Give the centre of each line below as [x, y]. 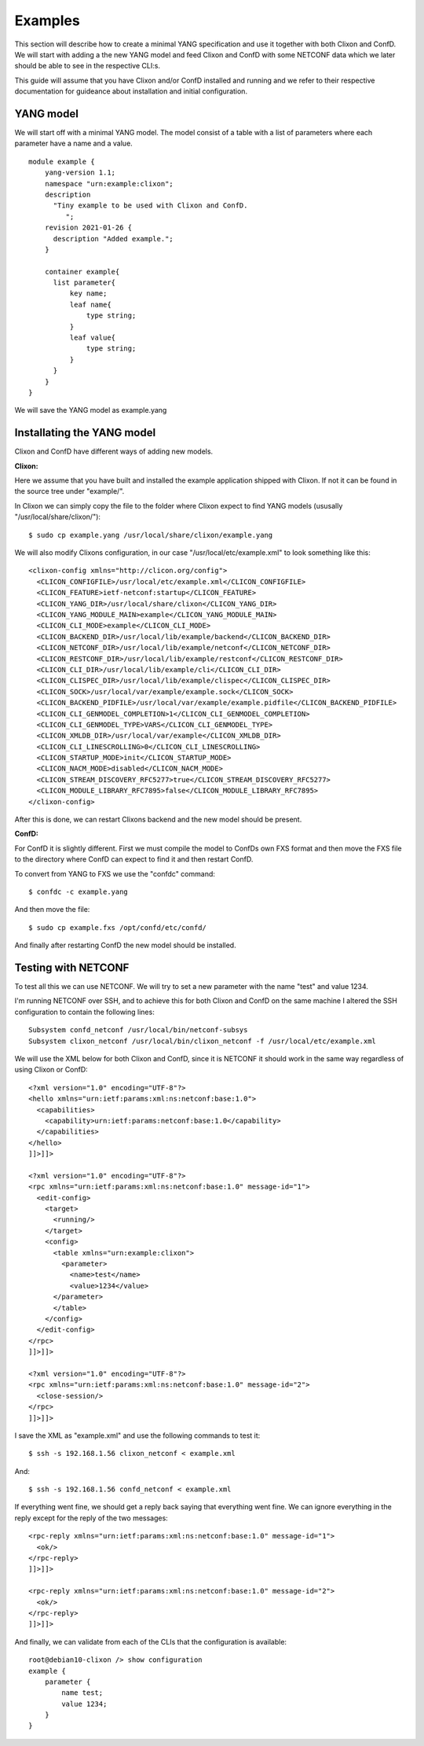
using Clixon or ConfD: [51, 1070]
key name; [88, 294]
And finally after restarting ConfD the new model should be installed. [125, 945]
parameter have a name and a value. [73, 143]
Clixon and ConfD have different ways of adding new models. [114, 451]
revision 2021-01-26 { [88, 228]
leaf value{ [93, 338]
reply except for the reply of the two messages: [91, 1518]
